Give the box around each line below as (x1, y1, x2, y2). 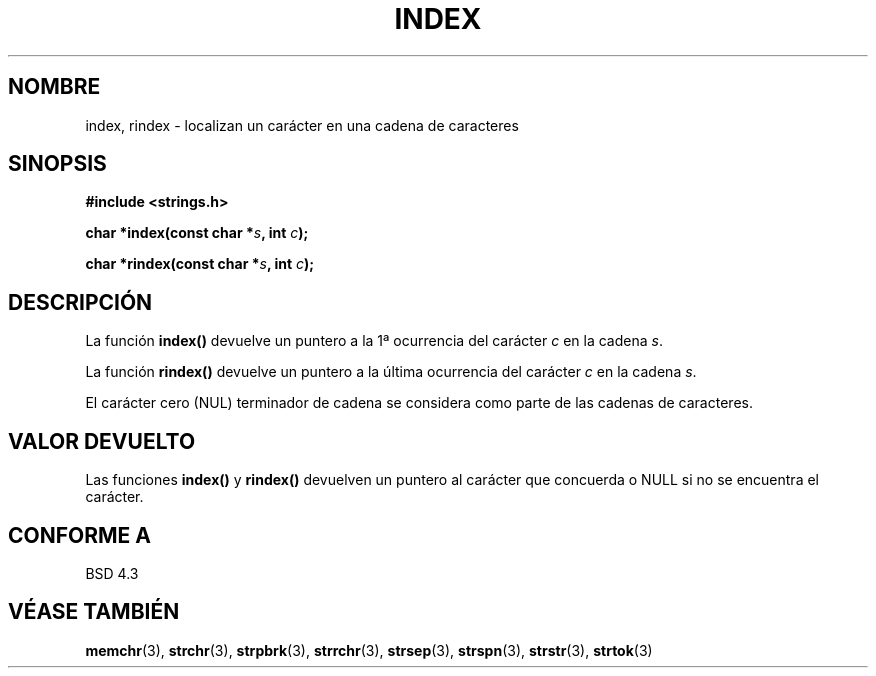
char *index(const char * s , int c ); (85, 224, 309, 242)
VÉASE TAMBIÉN (8, 599, 180, 625)
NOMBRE (8, 74, 101, 100)
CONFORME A (8, 522, 151, 548)
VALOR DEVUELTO (8, 428, 196, 454)
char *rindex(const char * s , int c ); (85, 255, 315, 273)
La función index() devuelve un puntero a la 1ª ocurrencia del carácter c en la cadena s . (85, 332, 663, 350)
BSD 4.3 (85, 564, 139, 582)
